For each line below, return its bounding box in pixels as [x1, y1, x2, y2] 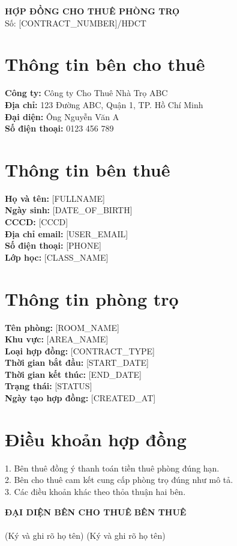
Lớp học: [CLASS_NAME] [5, 250, 109, 263]
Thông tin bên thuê [5, 157, 170, 181]
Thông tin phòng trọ [5, 286, 179, 311]
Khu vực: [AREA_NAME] [5, 333, 109, 345]
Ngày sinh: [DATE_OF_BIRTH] [5, 204, 133, 216]
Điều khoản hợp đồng [5, 426, 187, 451]
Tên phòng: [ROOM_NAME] [5, 321, 119, 333]
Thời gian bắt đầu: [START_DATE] [5, 356, 149, 369]
